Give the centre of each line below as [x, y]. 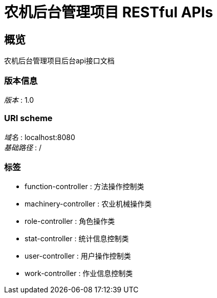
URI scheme [28, 118]
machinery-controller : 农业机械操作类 [88, 204]
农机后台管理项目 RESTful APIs [109, 12]
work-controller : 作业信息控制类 [79, 273]
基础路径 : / [23, 147]
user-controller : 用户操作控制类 [78, 256]
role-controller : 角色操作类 [70, 221]
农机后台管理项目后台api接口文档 [59, 61]
